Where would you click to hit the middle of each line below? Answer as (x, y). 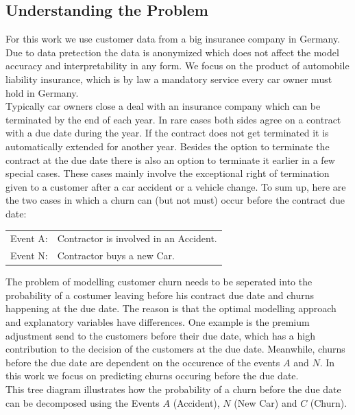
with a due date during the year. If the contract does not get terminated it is (167, 133)
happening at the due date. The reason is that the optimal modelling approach (171, 308)
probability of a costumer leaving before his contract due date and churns (160, 295)
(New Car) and (266, 402)
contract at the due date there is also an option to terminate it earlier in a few (170, 159)
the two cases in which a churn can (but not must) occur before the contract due (175, 200)
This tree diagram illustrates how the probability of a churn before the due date (173, 389)
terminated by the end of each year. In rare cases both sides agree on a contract (173, 119)
